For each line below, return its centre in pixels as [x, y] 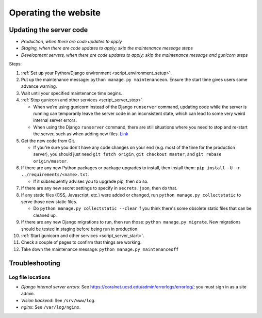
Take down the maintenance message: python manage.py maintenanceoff [100, 249]
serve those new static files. [49, 202]
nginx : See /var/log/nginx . [51, 307]
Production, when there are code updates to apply [72, 42]
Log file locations [30, 277]
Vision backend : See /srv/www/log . [58, 300]
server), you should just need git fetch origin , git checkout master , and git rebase [127, 154]
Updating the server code [49, 30]
